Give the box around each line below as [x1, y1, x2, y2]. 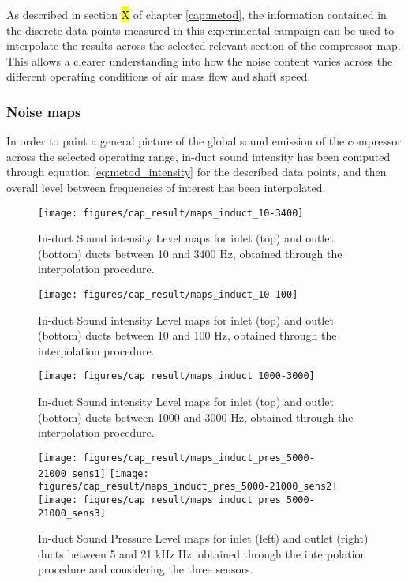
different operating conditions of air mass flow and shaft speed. [6, 68, 311, 84]
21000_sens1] [38, 467, 106, 479]
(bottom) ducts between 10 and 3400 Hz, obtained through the [38, 245, 342, 261]
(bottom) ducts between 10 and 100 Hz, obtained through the [38, 327, 337, 344]
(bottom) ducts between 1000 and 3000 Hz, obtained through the [38, 408, 354, 425]
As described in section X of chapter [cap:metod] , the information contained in [6, 6, 387, 22]
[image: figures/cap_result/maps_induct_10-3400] [38, 207, 304, 219]
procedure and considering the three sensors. [38, 561, 253, 577]
